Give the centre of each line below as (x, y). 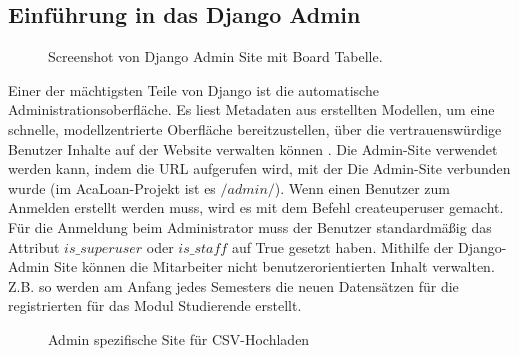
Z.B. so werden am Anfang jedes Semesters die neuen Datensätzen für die (233, 285)
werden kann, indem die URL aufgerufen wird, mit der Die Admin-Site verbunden (259, 168)
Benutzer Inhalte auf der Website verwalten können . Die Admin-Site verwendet (253, 148)
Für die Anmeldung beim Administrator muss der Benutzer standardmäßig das (250, 226)
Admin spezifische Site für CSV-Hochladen (179, 338)
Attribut (34, 246)
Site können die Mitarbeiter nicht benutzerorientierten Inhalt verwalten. (274, 266)
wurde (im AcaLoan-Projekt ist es (112, 187)
